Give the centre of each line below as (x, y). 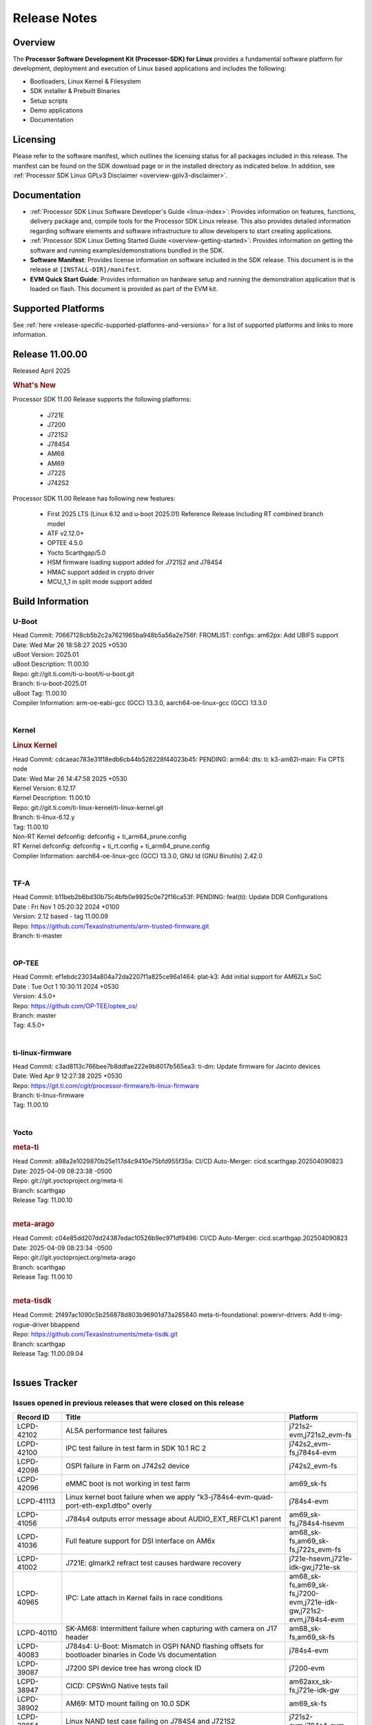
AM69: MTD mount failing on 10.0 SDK (128, 1703)
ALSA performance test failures (117, 1430)
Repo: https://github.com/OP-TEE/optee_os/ (75, 1006)
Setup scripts (49, 101)
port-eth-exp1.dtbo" (98, 1506)
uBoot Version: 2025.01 (46, 654)
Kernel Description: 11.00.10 (52, 798)
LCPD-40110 (37, 1633)
